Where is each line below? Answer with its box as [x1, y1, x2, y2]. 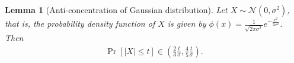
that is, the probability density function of [5, 17, 155, 30]
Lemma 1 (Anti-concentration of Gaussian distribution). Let [5, 4, 228, 15]
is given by [167, 17, 206, 30]
